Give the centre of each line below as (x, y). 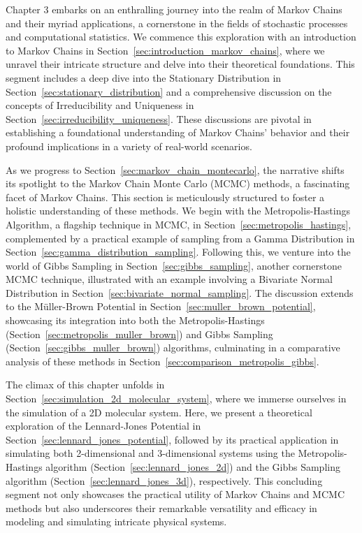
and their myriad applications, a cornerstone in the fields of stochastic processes (177, 23)
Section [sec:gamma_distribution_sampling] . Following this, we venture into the (178, 252)
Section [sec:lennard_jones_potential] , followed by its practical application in (172, 439)
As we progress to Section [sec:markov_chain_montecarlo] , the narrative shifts (175, 169)
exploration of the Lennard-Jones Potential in (103, 426)
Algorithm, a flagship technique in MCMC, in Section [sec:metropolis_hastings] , (179, 224)
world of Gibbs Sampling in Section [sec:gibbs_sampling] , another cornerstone (174, 265)
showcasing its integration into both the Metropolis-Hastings (135, 320)
